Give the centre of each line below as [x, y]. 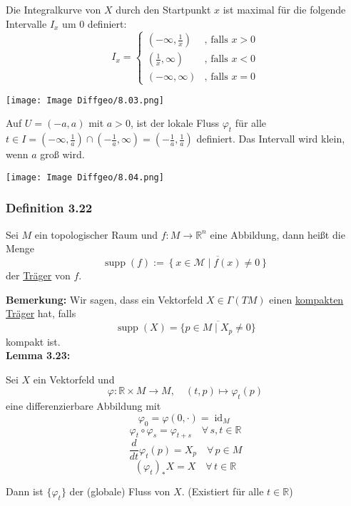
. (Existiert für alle [223, 491]
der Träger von [38, 275]
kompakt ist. [33, 341]
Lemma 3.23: [38, 355]
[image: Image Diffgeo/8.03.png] [85, 100]
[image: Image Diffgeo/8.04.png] [85, 177]
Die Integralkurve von [54, 9]
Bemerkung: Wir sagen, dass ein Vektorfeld [105, 299]
